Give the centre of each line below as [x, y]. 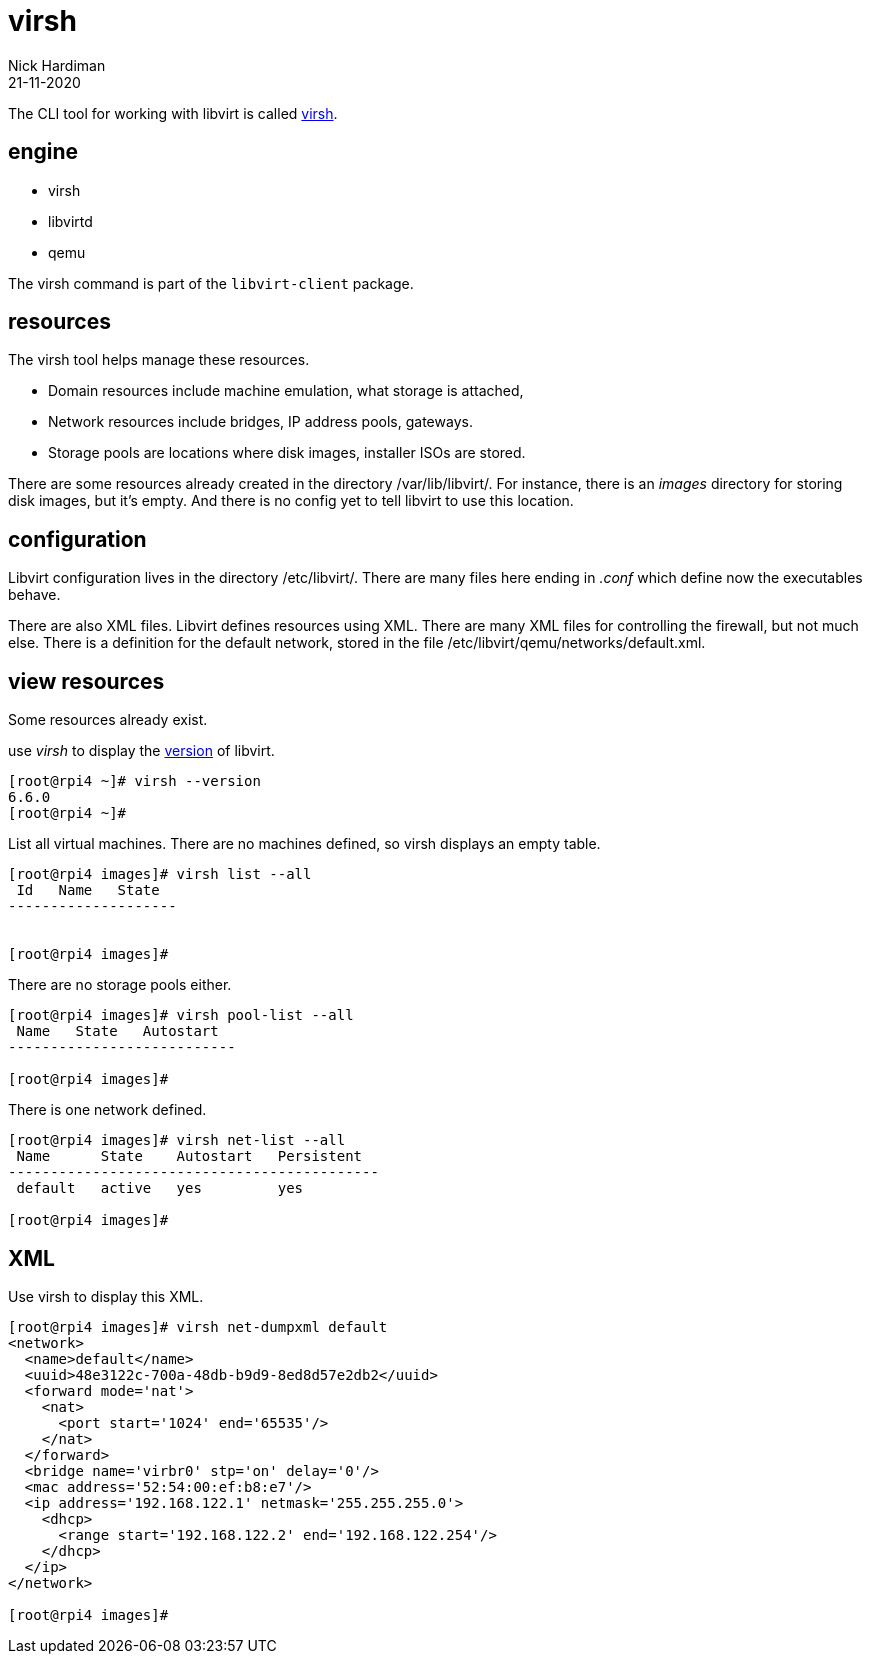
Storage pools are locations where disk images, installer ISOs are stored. [287, 453]
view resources [86, 681]
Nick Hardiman [57, 65]
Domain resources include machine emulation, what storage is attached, [286, 391]
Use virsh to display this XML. [106, 1296]
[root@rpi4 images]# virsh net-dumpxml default [198, 1326]
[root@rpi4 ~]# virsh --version [134, 781]
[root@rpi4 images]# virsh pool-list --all [181, 1015]
